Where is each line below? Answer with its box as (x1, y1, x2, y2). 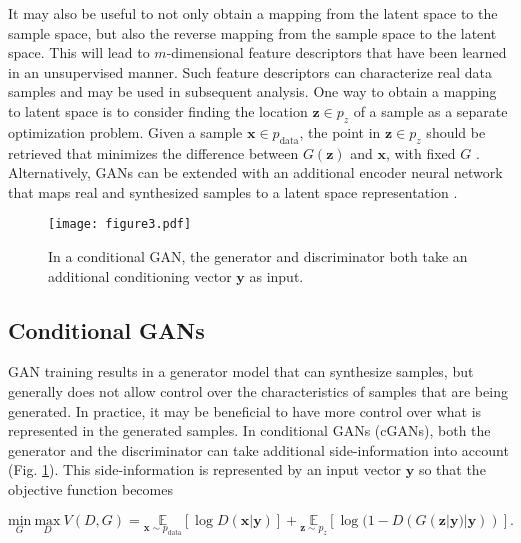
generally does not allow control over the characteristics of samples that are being (8, 380, 508, 401)
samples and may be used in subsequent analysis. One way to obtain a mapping (8, 81, 497, 102)
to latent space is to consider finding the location (8, 100, 308, 121)
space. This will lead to (8, 42, 150, 63)
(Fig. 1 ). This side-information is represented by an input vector (8, 459, 402, 480)
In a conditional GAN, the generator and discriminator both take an (48, 246, 468, 266)
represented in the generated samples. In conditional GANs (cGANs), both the (8, 420, 491, 441)
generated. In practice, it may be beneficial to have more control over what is (8, 400, 482, 421)
